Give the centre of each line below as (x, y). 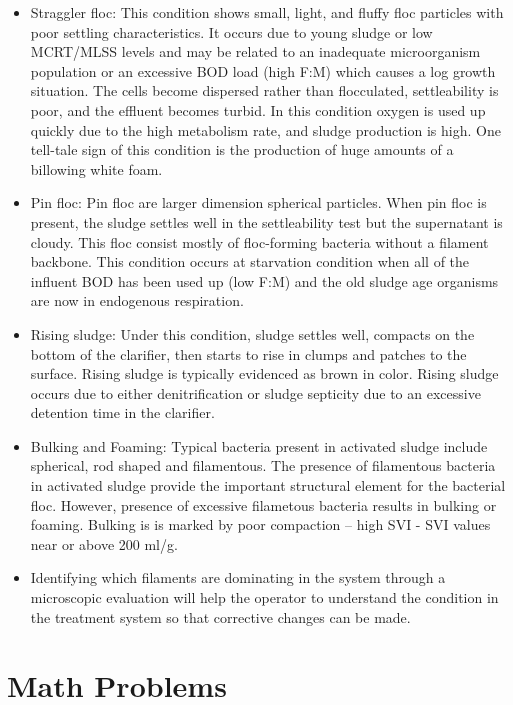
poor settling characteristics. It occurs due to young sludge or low (231, 31)
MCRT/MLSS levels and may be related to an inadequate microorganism (255, 51)
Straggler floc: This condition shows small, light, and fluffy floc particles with (267, 12)
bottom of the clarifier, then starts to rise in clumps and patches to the (248, 353)
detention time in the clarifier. (122, 412)
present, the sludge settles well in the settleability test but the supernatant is (266, 221)
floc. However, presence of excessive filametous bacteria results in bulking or (263, 504)
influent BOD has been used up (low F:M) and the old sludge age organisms (264, 280)
